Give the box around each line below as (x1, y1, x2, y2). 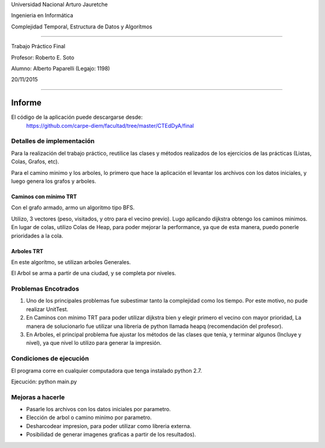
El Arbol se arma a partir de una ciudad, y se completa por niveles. (11, 270, 176, 277)
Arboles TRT (11, 247, 43, 254)
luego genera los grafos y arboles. (11, 177, 96, 185)
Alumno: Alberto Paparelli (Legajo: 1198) (11, 65, 111, 72)
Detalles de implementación (11, 137, 95, 145)
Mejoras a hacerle (11, 393, 65, 401)
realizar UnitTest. (26, 305, 69, 313)
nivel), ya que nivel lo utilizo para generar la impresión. (26, 339, 162, 347)
